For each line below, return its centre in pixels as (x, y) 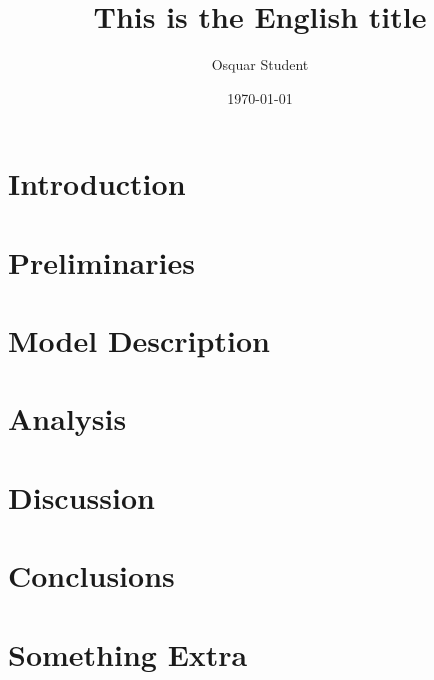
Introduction (97, 183)
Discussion (81, 496)
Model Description (139, 340)
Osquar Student (260, 64)
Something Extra (128, 653)
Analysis (67, 418)
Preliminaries (101, 261)
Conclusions (91, 575)
